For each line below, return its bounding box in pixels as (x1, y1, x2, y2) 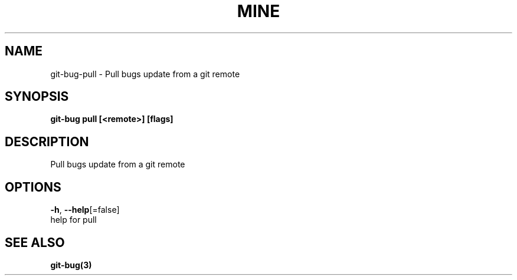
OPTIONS (5, 179, 61, 195)
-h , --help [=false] (50, 205, 120, 215)
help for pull (50, 215, 97, 225)
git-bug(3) (50, 259, 92, 270)
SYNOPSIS (5, 89, 69, 104)
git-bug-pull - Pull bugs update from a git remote (50, 68, 240, 79)
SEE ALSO (5, 235, 65, 250)
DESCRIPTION (5, 134, 89, 149)
